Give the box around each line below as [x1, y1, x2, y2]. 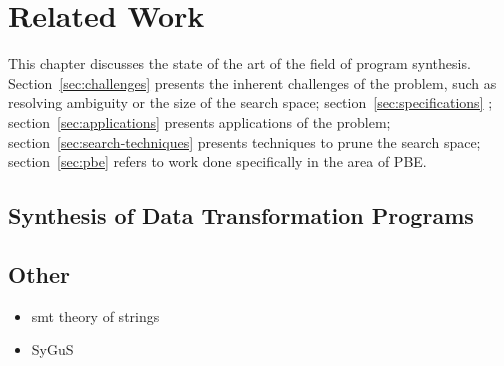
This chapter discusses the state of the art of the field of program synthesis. [8, 53, 471, 74]
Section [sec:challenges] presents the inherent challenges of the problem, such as [8, 72, 497, 93]
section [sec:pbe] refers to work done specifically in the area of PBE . [8, 151, 427, 172]
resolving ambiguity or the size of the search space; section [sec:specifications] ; [8, 92, 493, 113]
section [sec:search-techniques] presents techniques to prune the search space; [8, 131, 481, 152]
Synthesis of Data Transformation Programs [8, 200, 474, 231]
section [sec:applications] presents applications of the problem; [8, 111, 391, 132]
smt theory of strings [31, 305, 160, 326]
